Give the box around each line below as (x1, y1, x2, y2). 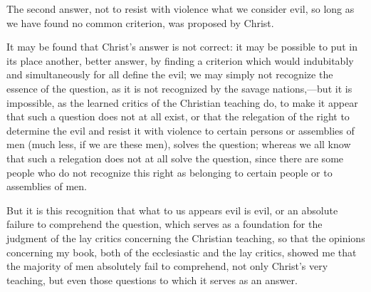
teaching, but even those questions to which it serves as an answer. (6, 272, 298, 287)
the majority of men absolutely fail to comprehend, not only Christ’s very (6, 259, 328, 273)
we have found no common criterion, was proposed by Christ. (6, 15, 274, 30)
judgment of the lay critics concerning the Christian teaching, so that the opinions (6, 230, 365, 245)
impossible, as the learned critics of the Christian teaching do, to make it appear (6, 95, 358, 110)
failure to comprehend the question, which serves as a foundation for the (6, 217, 323, 231)
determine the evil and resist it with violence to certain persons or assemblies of (6, 122, 355, 137)
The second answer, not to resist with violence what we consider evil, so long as (6, 1, 355, 16)
